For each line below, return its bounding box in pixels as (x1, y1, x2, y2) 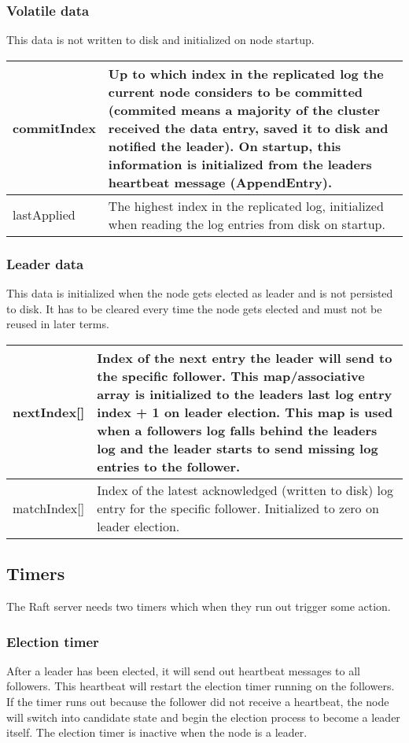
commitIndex (13, 118, 96, 137)
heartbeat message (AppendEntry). (108, 172, 332, 191)
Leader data (6, 253, 84, 273)
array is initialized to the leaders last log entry (97, 384, 392, 403)
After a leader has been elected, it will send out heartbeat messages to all (6, 662, 361, 678)
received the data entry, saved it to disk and (108, 118, 389, 137)
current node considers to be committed (108, 82, 363, 101)
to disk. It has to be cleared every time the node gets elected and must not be (6, 300, 382, 316)
